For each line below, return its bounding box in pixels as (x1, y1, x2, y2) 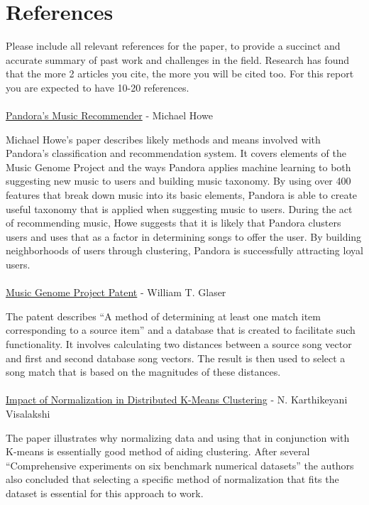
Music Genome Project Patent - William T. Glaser (6, 285, 226, 300)
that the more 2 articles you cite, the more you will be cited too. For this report (6, 66, 354, 81)
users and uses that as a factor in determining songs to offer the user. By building (6, 229, 362, 244)
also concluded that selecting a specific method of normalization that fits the (6, 472, 339, 487)
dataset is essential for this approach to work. (6, 485, 204, 500)
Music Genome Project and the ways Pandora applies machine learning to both (6, 159, 351, 174)
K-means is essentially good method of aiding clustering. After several (6, 444, 310, 459)
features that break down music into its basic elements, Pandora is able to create (6, 188, 358, 202)
